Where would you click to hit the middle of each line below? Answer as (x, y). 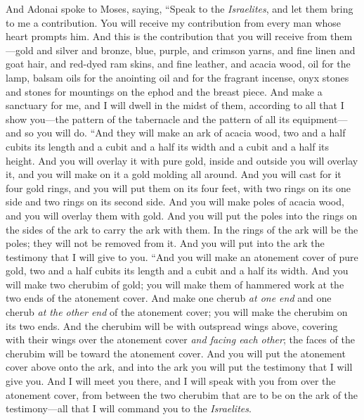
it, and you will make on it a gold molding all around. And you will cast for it (174, 174)
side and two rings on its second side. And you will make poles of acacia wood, (175, 202)
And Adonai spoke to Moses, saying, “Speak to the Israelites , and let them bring (180, 8)
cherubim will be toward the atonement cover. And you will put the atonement (176, 353)
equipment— (320, 119)
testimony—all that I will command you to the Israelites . (129, 408)
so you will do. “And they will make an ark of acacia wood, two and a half (185, 133)
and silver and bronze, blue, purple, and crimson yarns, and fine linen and (196, 50)
